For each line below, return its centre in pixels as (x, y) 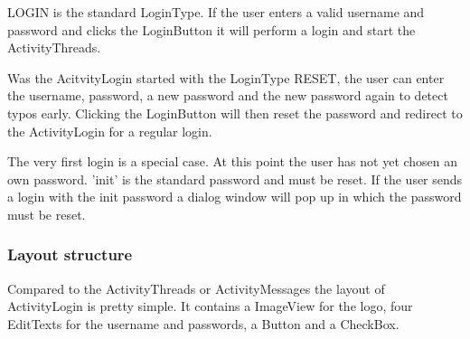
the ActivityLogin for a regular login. (110, 131)
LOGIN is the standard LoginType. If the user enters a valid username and (216, 12)
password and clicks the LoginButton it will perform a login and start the (211, 29)
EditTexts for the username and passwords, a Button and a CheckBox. (203, 323)
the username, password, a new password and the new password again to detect (228, 95)
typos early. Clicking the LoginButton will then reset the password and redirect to (235, 113)
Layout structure (70, 254)
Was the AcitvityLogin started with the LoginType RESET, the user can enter (226, 77)
